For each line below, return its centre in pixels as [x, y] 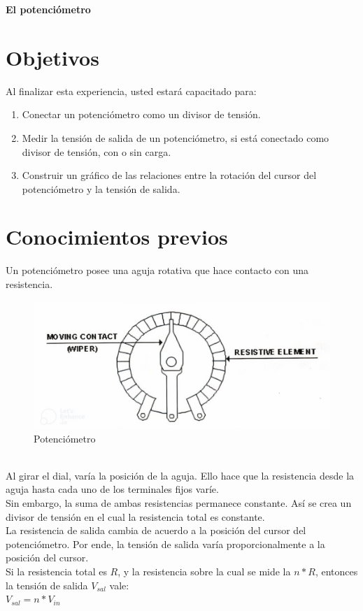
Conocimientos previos [117, 237]
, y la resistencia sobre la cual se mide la [204, 571]
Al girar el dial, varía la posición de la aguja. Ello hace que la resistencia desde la [180, 475]
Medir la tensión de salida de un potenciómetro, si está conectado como [176, 137]
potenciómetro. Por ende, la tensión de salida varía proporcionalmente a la [165, 544]
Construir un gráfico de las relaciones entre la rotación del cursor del [169, 175]
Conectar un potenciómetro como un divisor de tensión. [141, 114]
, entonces [336, 571]
